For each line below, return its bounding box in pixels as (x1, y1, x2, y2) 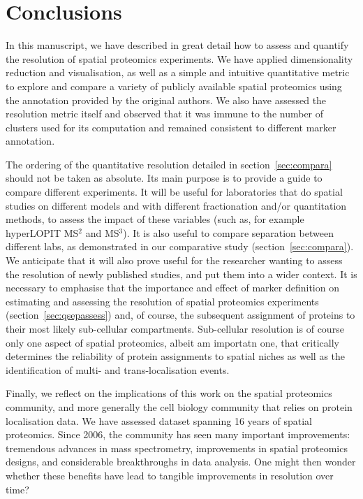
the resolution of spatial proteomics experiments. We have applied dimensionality (6, 51, 353, 66)
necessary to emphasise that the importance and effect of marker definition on (6, 280, 339, 295)
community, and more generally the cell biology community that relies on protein (6, 399, 353, 414)
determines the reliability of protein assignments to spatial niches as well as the (6, 349, 346, 363)
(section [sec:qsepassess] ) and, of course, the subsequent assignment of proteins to (6, 308, 355, 322)
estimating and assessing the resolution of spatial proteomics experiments (6, 294, 319, 308)
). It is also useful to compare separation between (123, 225, 334, 240)
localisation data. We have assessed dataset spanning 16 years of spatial (6, 413, 312, 428)
